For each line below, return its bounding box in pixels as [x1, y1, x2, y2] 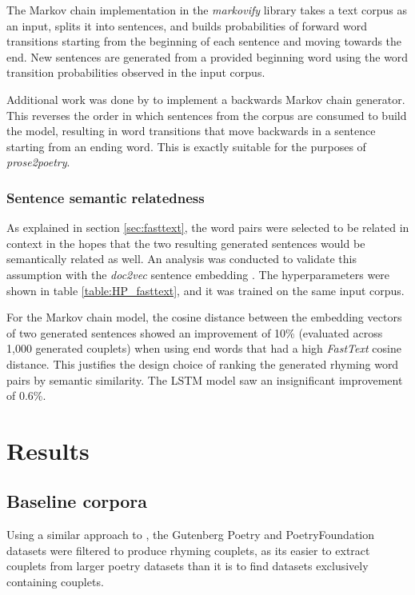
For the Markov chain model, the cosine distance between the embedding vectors [6, 309, 402, 325]
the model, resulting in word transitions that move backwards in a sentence [6, 122, 376, 139]
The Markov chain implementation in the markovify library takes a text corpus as [6, 2, 407, 18]
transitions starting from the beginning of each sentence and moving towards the [6, 33, 402, 50]
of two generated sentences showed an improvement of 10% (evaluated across [6, 324, 383, 341]
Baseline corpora [6, 489, 148, 513]
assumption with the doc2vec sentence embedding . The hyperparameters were [6, 266, 390, 282]
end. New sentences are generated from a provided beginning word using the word [6, 48, 409, 65]
